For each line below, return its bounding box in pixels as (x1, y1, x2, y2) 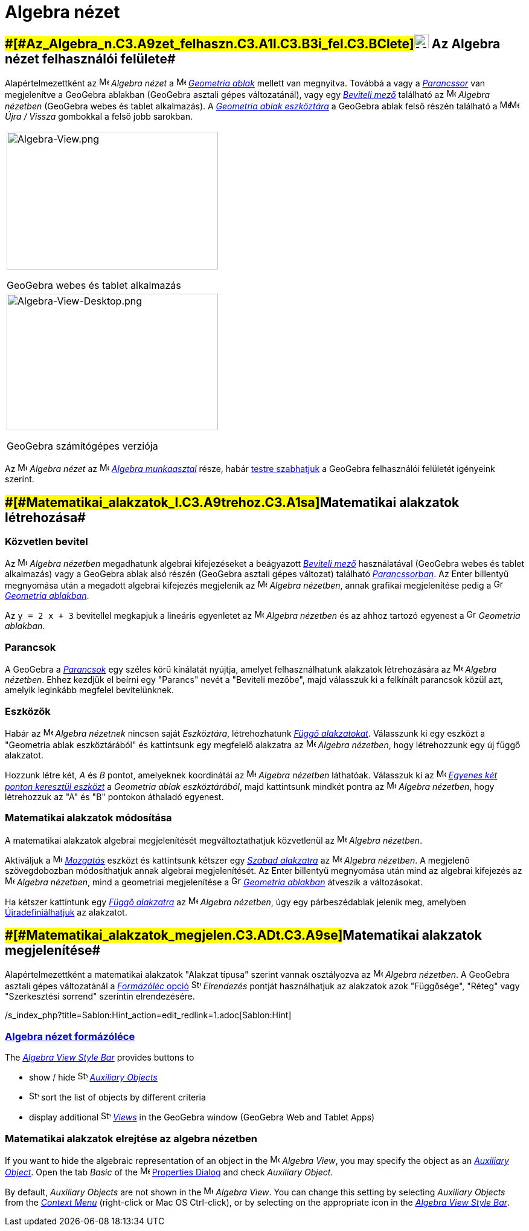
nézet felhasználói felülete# (5, 51, 176, 66)
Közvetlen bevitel (5, 535, 88, 548)
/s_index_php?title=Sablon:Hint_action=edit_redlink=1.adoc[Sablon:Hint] (5, 1010, 292, 1021)
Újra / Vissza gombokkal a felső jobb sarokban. (5, 111, 193, 122)
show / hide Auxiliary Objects (29, 1072, 158, 1083)
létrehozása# (5, 509, 86, 525)
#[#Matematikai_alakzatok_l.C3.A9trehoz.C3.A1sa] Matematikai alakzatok (5, 494, 460, 510)
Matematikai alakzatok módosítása (5, 812, 172, 824)
